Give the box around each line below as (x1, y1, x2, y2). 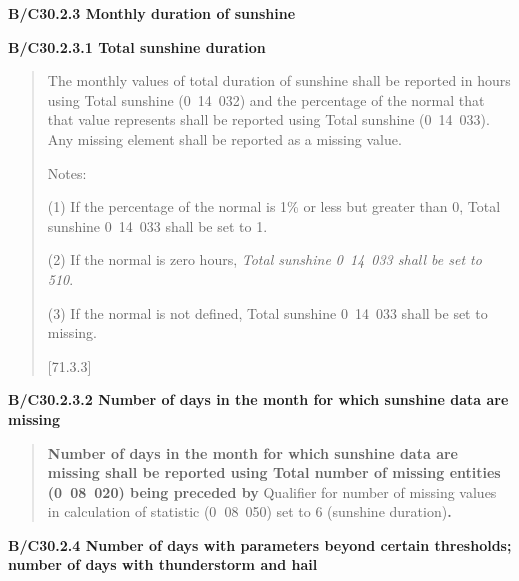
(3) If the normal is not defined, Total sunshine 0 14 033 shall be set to (47, 302, 488, 323)
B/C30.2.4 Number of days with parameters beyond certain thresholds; (8, 534, 512, 555)
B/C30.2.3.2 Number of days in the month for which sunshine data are (8, 389, 509, 410)
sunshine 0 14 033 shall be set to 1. (47, 215, 268, 236)
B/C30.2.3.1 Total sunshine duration (8, 36, 266, 57)
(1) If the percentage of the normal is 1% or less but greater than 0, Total (47, 196, 501, 217)
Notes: (47, 162, 87, 183)
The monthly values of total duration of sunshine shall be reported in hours (47, 70, 511, 91)
